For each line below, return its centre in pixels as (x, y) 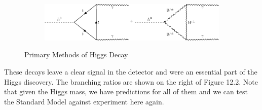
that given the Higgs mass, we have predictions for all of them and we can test (126, 91)
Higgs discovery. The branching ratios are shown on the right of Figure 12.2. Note (131, 81)
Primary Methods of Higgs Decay (76, 54)
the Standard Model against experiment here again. (84, 101)
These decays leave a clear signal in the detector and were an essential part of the (131, 71)
